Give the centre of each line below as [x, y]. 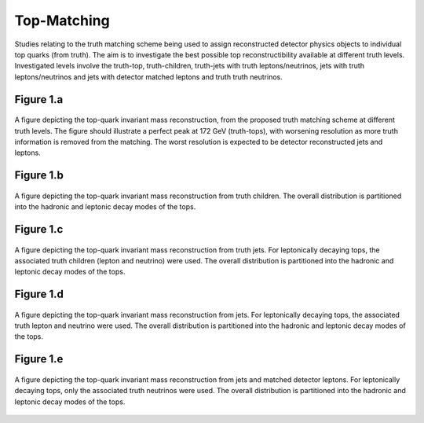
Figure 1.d [39, 294]
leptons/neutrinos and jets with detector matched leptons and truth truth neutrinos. [148, 77]
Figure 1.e [39, 359]
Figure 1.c [39, 229]
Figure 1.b [39, 176]
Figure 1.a [39, 99]
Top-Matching [62, 20]
